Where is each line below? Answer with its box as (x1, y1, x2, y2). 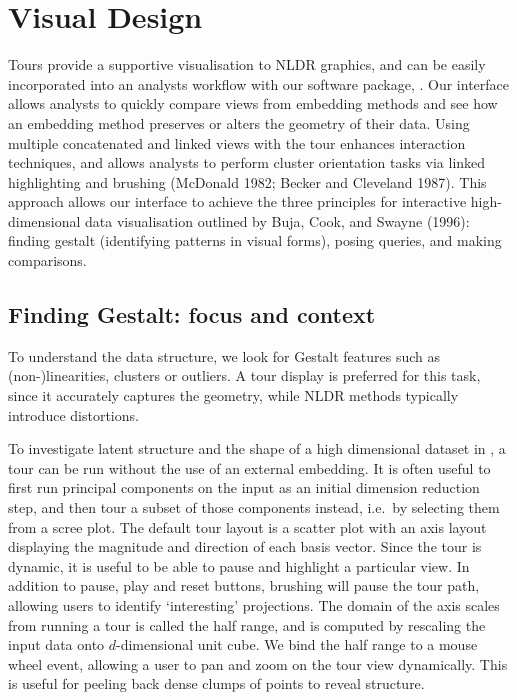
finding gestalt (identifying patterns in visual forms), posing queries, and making (8, 230, 502, 251)
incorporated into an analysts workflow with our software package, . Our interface (8, 73, 510, 94)
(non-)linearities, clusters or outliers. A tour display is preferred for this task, (8, 365, 481, 386)
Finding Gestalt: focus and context (8, 299, 376, 330)
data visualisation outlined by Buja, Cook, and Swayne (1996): (85, 210, 470, 231)
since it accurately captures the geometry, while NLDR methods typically (8, 385, 459, 406)
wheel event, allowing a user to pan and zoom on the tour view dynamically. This (8, 653, 508, 674)
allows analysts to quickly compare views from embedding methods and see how (8, 93, 498, 114)
